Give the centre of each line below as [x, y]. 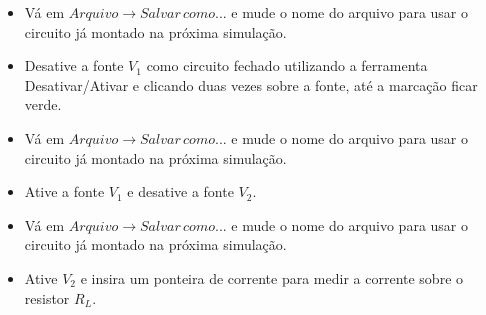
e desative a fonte [180, 191]
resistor [47, 297]
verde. [43, 104]
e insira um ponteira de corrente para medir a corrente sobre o [272, 277]
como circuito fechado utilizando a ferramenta [287, 65]
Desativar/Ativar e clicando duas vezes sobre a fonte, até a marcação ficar [251, 84]
